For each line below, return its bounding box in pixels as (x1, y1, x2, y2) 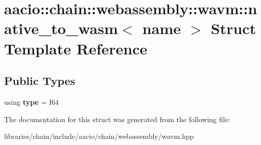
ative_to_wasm (4, 18, 118, 39)
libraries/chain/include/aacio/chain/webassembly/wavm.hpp (4, 131, 194, 141)
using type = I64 (4, 96, 59, 107)
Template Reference (4, 38, 148, 59)
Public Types (4, 73, 76, 89)
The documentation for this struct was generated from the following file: (4, 113, 230, 124)
